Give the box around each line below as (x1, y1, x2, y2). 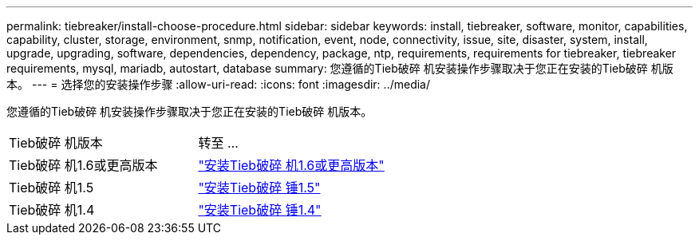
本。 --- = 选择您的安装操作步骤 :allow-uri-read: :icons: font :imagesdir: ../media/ (6, 77, 431, 91)
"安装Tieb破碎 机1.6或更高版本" (198, 157, 385, 173)
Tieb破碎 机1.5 (9, 180, 94, 196)
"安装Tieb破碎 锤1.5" (198, 180, 321, 196)
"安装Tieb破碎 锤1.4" (198, 202, 322, 218)
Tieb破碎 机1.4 (9, 202, 95, 218)
